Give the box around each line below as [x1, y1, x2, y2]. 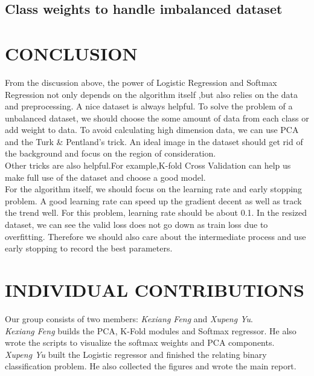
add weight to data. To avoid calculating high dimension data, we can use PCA [5, 123, 299, 136]
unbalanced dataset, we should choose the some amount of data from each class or [5, 111, 309, 124]
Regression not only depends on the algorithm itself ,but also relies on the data [5, 88, 298, 100]
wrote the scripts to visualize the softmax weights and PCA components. [5, 336, 275, 349]
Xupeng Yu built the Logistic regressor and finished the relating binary [5, 348, 267, 360]
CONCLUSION [5, 41, 138, 65]
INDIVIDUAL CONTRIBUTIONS [5, 277, 304, 302]
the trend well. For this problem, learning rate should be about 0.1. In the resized [5, 206, 307, 219]
